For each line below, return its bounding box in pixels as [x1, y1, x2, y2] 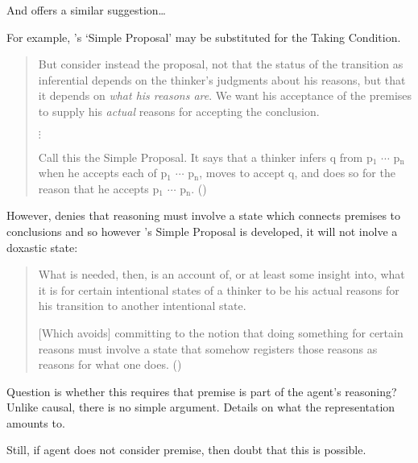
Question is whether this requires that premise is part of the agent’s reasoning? [6, 382, 397, 399]
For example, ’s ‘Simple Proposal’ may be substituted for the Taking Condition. [6, 28, 401, 45]
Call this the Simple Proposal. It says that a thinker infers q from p [38, 148, 373, 165]
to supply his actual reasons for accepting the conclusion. [38, 102, 320, 119]
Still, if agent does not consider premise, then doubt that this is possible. [6, 441, 366, 458]
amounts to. [6, 414, 65, 431]
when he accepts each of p [38, 164, 168, 181]
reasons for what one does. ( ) [38, 356, 182, 373]
